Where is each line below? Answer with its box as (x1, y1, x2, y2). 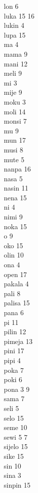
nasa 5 (4, 173, 23, 183)
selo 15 (4, 412, 24, 423)
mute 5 (4, 154, 25, 164)
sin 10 (4, 460, 21, 471)
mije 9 (4, 87, 22, 97)
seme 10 (4, 422, 27, 432)
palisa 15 (4, 298, 30, 308)
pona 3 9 (4, 384, 30, 394)
